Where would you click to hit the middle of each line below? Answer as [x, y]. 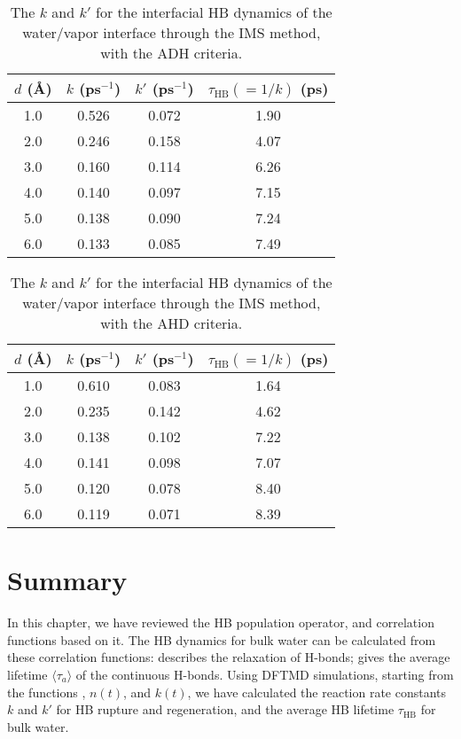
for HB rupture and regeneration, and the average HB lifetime [225, 709]
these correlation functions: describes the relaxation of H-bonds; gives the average [229, 657]
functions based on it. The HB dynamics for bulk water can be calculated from [222, 639]
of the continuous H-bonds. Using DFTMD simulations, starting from [265, 674]
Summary [67, 580]
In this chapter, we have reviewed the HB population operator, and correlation [221, 622]
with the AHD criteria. [172, 323]
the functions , [47, 692]
